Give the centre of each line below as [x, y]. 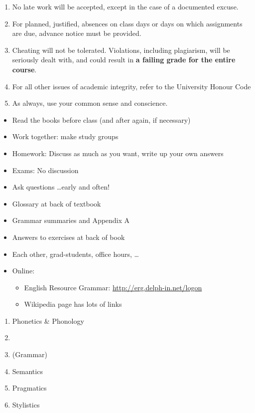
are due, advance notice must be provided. [77, 33]
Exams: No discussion [45, 170]
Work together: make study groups [65, 136]
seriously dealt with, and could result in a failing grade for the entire [124, 60]
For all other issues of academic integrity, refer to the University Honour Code [131, 86]
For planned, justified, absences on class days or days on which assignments [127, 23]
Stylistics [26, 404]
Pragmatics [29, 388]
